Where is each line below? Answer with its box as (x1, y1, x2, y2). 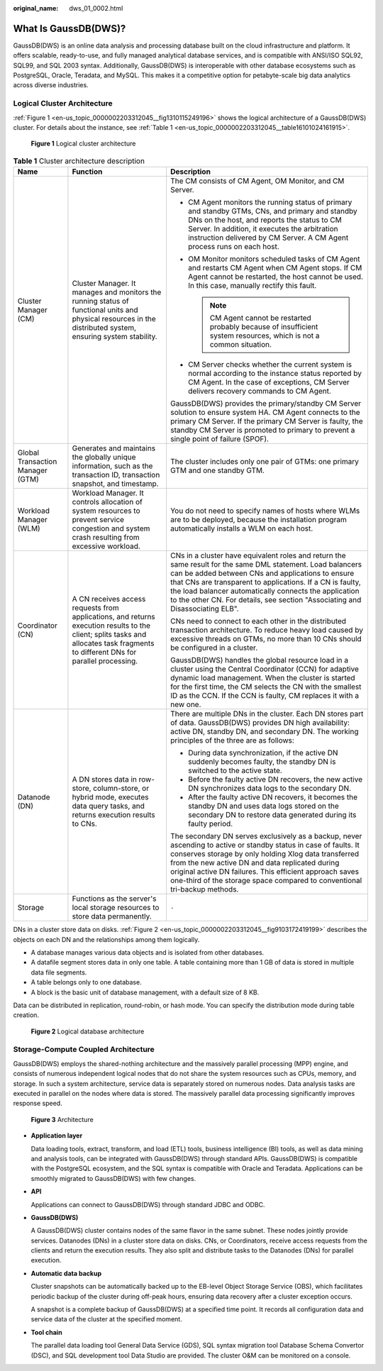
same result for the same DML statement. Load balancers (170, 560, 362, 570)
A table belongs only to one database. (30, 978, 142, 987)
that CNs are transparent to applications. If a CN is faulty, (170, 577, 361, 587)
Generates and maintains (72, 443, 156, 453)
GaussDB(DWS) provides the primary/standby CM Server (170, 399, 362, 409)
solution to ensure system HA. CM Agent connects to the (170, 408, 361, 418)
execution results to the (72, 621, 151, 631)
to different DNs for (72, 648, 137, 657)
